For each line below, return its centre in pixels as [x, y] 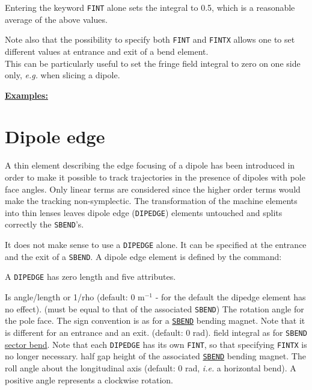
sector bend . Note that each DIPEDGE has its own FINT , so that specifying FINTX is [156, 344]
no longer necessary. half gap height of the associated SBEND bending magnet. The [155, 356]
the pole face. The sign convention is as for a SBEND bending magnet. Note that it [155, 320]
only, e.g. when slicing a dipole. [63, 75]
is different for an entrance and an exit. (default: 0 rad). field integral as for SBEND [156, 332]
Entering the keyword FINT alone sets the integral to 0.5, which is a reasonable [150, 7]
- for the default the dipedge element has [231, 297]
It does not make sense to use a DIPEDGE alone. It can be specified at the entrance [156, 245]
